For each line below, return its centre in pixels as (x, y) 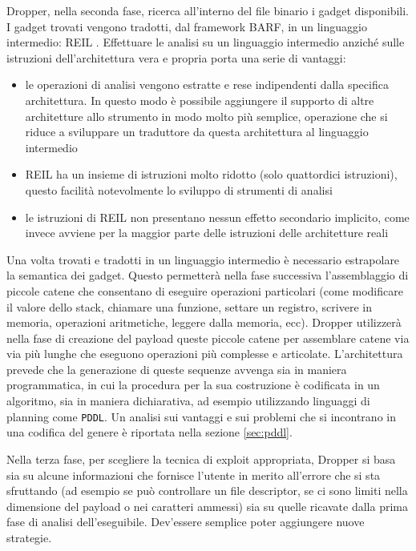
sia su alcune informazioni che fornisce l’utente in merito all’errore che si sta (194, 475)
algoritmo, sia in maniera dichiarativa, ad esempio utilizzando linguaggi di (188, 401)
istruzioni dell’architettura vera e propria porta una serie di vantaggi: (176, 57)
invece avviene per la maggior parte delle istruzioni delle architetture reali (207, 233)
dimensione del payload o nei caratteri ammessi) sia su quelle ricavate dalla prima (208, 506)
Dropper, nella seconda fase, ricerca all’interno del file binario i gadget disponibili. (208, 10)
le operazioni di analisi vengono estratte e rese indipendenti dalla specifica (207, 84)
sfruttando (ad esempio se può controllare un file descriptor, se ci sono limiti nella (207, 491)
